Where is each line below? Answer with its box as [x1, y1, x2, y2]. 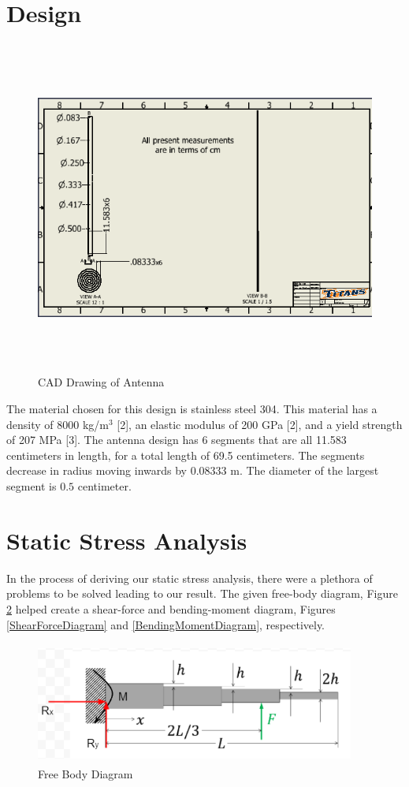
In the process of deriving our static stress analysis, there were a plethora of [6, 569, 373, 586]
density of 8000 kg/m [6, 416, 109, 432]
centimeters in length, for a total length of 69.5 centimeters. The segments [6, 446, 365, 463]
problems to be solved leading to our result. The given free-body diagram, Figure [6, 585, 398, 602]
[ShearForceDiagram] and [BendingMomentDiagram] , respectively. [6, 616, 325, 632]
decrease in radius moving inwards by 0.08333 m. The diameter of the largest [6, 462, 379, 479]
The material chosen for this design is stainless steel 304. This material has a [6, 401, 377, 417]
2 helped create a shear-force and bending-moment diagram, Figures [6, 600, 336, 617]
